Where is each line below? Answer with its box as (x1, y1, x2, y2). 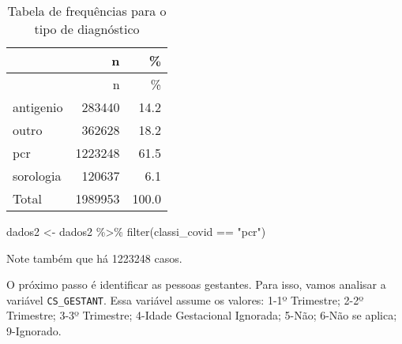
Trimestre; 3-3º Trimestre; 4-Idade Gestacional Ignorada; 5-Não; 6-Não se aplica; (6, 307, 397, 323)
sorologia (13, 166, 62, 185)
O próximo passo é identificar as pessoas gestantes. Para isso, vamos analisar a (6, 276, 386, 293)
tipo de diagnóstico (34, 20, 140, 38)
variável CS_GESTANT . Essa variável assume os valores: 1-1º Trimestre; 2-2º (6, 291, 364, 308)
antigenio (13, 98, 63, 116)
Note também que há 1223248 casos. (6, 249, 182, 266)
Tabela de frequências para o (7, 2, 167, 20)
